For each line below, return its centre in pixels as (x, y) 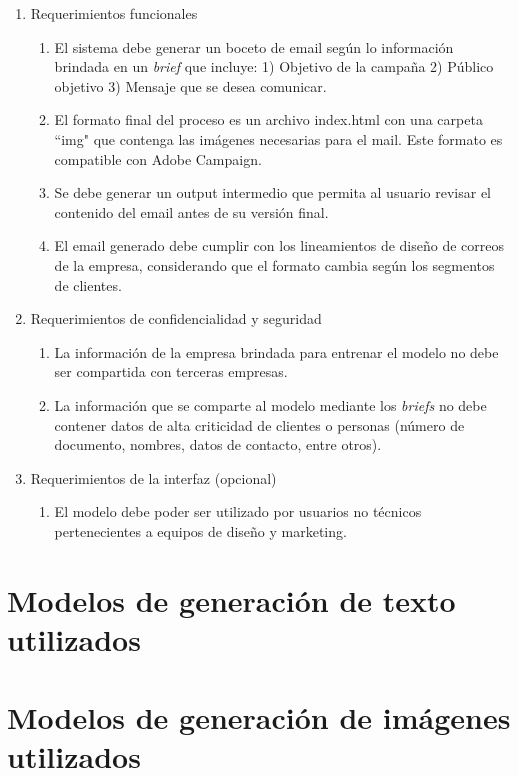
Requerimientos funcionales (114, 13)
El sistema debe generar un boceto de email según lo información (254, 46)
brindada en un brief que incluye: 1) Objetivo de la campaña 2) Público (274, 66)
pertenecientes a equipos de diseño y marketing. (200, 530)
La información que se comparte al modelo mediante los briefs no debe (270, 404)
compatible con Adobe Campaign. (158, 158)
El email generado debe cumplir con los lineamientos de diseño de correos (279, 245)
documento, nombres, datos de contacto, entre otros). (218, 444)
